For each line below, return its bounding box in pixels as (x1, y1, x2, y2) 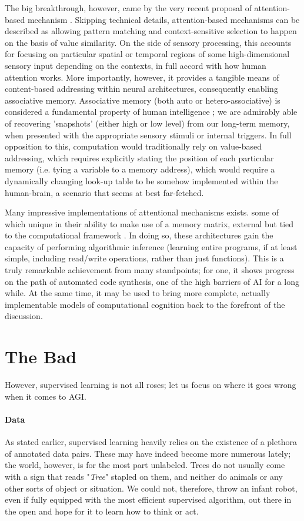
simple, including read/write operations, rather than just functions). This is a (5, 252, 284, 264)
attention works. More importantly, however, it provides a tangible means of (5, 71, 279, 83)
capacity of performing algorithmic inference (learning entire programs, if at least (5, 240, 298, 253)
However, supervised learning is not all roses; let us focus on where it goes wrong (5, 379, 296, 391)
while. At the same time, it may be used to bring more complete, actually (5, 287, 270, 299)
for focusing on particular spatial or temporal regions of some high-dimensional (5, 48, 290, 60)
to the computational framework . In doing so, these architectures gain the (5, 229, 273, 241)
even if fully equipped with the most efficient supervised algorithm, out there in (5, 493, 292, 506)
